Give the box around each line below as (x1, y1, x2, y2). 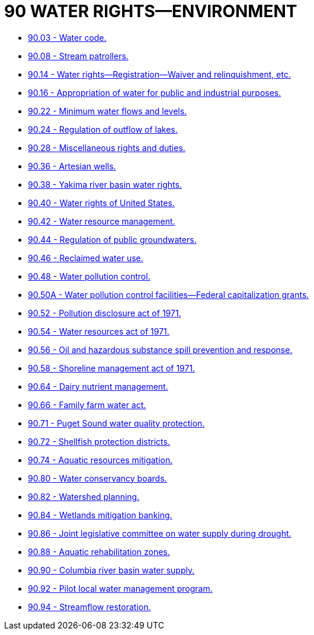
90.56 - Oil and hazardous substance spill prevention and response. (28, 344, 293, 355)
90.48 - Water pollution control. (28, 271, 150, 281)
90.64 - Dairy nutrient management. (28, 381, 168, 392)
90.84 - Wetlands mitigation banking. (28, 509, 172, 520)
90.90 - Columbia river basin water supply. (28, 565, 195, 575)
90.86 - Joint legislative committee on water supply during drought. (28, 528, 291, 538)
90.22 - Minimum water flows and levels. (28, 105, 187, 116)
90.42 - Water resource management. (28, 216, 175, 226)
